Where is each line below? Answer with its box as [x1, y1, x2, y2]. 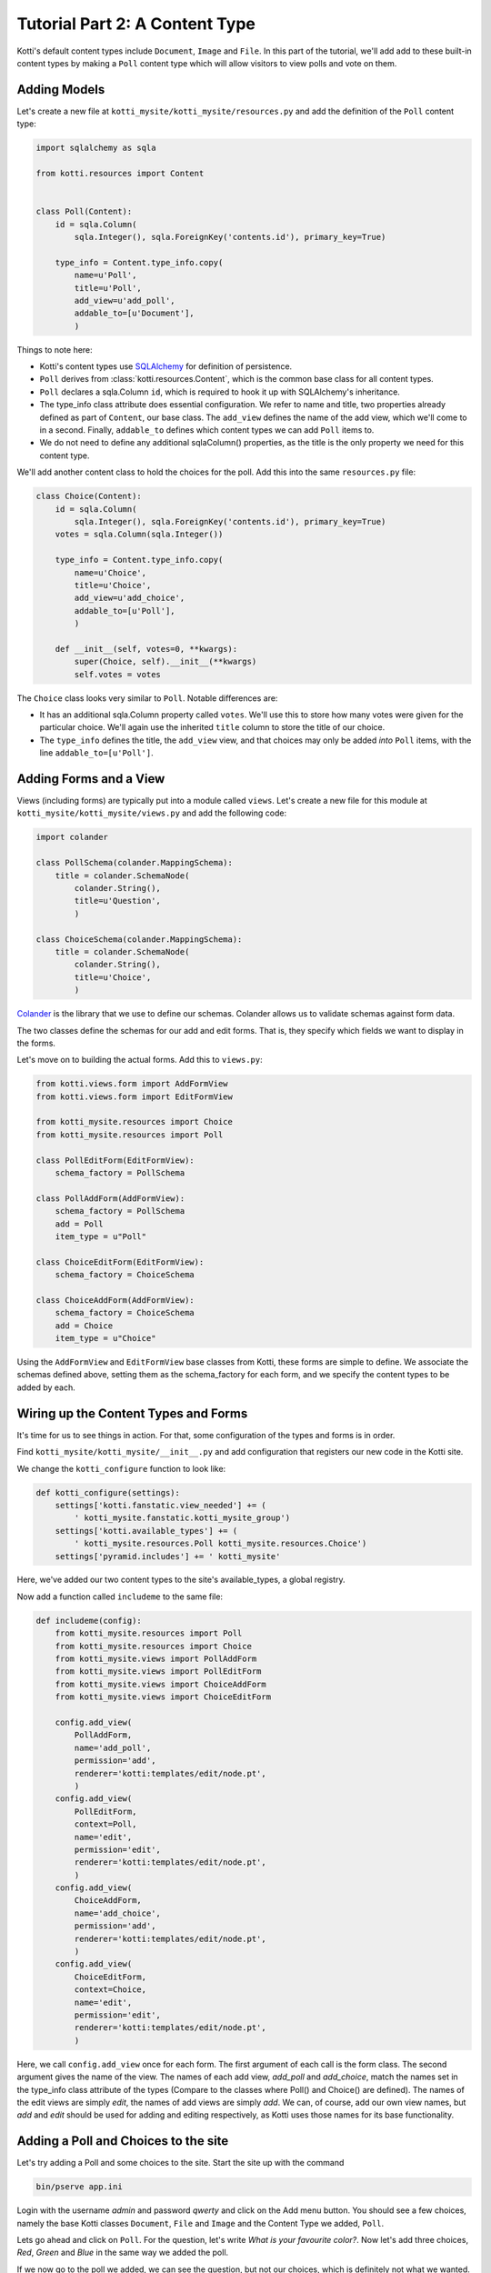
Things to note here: [16, 344, 93, 355]
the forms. [16, 1037, 56, 1048]
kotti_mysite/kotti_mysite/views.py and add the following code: [16, 807, 286, 818]
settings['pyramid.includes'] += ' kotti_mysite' [55, 1551, 281, 1561]
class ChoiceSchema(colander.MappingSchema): [35, 934, 243, 945]
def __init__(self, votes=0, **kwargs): [55, 644, 238, 654]
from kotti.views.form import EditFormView [35, 1091, 234, 1102]
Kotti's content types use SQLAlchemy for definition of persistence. [39, 361, 293, 372]
